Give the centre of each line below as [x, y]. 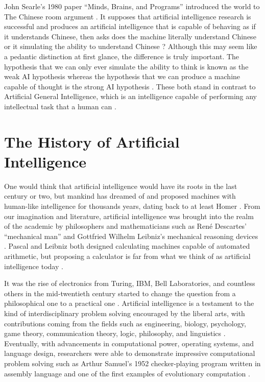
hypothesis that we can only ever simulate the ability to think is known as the [126, 66]
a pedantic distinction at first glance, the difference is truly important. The [122, 56]
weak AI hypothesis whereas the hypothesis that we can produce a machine [122, 76]
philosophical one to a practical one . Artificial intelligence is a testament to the [129, 303]
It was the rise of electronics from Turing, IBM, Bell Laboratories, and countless [130, 283]
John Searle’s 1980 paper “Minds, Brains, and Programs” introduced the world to [132, 6]
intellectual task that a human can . [60, 106]
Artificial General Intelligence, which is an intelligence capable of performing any [131, 96]
